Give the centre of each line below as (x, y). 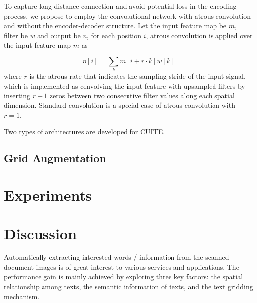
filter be (16, 35)
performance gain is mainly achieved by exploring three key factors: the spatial (124, 277)
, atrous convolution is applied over (199, 35)
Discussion (40, 233)
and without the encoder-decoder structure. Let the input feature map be (115, 25)
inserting (17, 95)
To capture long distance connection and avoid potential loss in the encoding (120, 6)
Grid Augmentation (55, 158)
